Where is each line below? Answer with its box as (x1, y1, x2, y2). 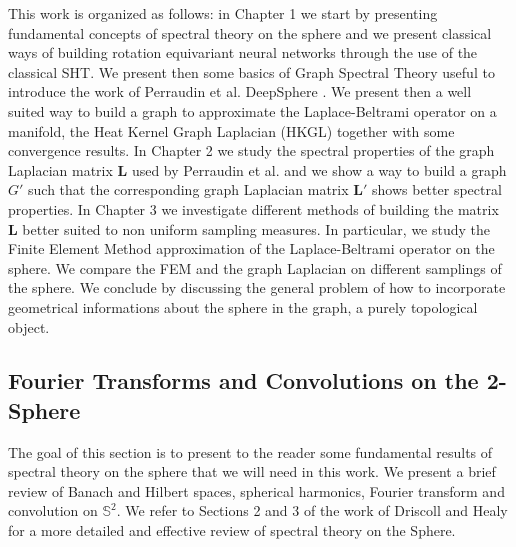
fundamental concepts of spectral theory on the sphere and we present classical (8, 22, 492, 43)
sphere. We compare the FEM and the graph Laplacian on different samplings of (8, 257, 502, 278)
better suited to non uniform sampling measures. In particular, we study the (22, 218, 491, 239)
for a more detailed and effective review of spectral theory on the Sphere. (8, 520, 456, 541)
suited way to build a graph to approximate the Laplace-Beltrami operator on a (8, 100, 497, 121)
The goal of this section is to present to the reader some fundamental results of (8, 441, 493, 462)
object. (8, 316, 50, 337)
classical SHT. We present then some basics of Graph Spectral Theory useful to (8, 61, 495, 82)
